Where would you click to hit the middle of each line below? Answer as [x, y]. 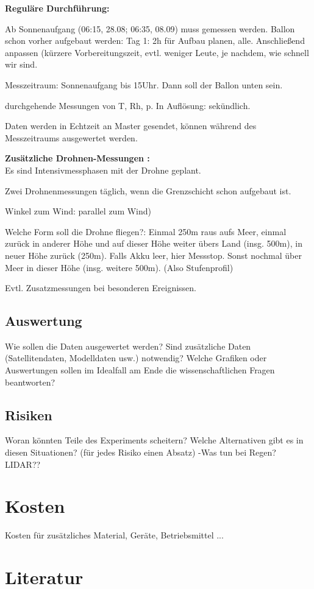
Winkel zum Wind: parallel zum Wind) [78, 211]
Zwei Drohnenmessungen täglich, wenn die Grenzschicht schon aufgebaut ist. [148, 190]
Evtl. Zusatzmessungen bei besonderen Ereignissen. [101, 288]
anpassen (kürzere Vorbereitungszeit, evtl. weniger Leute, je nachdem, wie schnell [157, 52]
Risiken [29, 414]
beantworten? [30, 382]
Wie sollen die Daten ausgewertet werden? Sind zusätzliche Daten [128, 346]
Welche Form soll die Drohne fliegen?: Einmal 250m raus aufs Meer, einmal [146, 231]
